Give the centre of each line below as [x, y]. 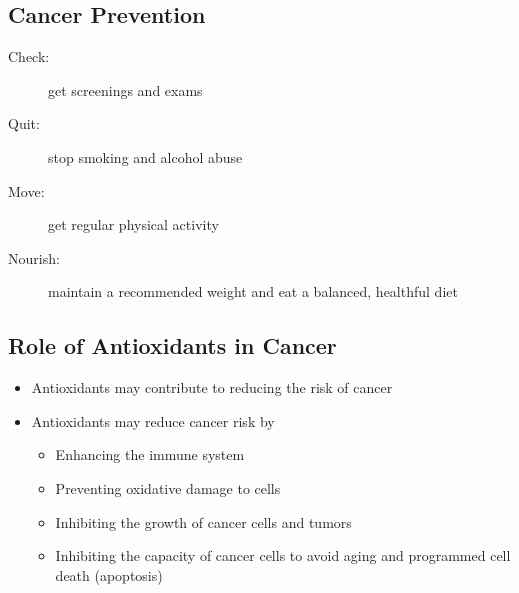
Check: [29, 56]
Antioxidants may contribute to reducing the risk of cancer [212, 387]
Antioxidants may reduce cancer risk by [153, 420]
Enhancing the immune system [150, 454]
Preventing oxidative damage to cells [168, 487]
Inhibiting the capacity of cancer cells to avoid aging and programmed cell [283, 555]
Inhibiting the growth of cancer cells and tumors [203, 521]
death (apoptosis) [109, 574]
